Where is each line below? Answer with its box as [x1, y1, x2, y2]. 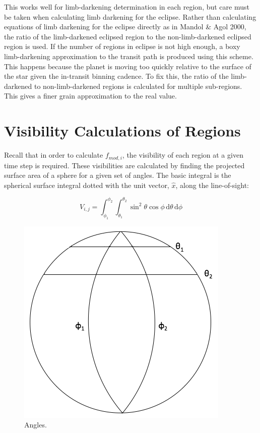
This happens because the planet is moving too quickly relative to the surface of [4, 61, 251, 71]
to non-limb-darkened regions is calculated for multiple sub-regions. [34, 80, 242, 91]
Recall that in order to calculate [4, 150, 103, 160]
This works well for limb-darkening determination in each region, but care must [4, 2, 249, 12]
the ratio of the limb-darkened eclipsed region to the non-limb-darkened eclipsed [4, 31, 251, 41]
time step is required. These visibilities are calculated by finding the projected [4, 160, 245, 170]
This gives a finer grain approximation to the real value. [4, 90, 177, 101]
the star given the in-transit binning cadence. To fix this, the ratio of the [4, 71, 229, 81]
